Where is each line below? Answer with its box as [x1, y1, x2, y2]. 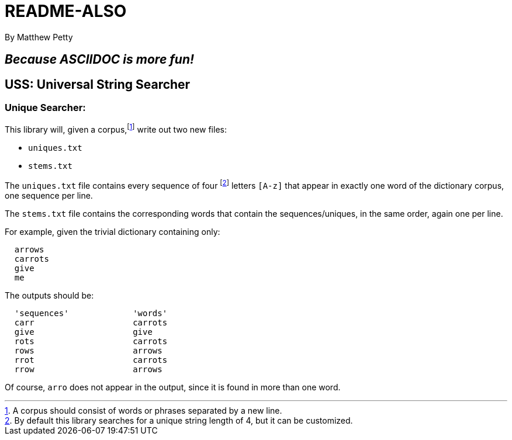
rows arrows [14, 345, 162, 355]
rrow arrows [14, 364, 162, 374]
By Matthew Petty [5, 32, 73, 42]
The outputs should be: [5, 290, 94, 300]
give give [14, 327, 153, 337]
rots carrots [14, 336, 168, 346]
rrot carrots [14, 355, 168, 365]
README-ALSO [5, 1, 127, 21]
